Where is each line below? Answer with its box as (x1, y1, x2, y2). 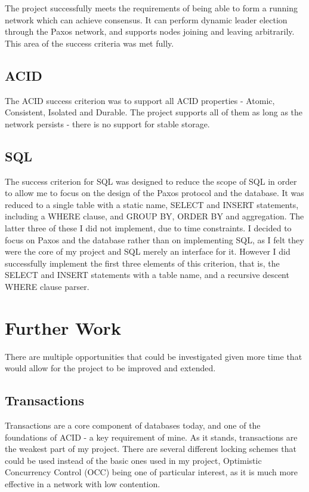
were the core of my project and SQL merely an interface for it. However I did (5, 245, 291, 258)
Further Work (5, 315, 121, 340)
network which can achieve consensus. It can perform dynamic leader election (5, 13, 288, 26)
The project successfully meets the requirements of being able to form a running (5, 2, 298, 14)
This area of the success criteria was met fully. (5, 36, 174, 49)
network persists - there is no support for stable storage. (5, 117, 210, 130)
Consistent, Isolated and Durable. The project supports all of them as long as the (5, 106, 303, 118)
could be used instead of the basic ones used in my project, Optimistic (5, 454, 262, 466)
